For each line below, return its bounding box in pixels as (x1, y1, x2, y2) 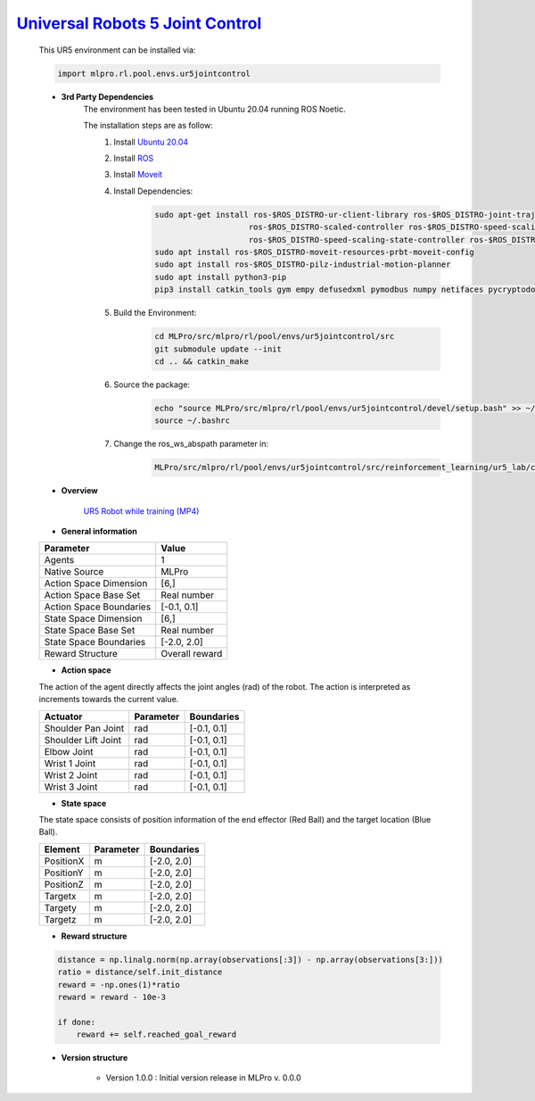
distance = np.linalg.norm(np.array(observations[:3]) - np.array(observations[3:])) (57, 955, 443, 964)
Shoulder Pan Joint (44, 722, 125, 734)
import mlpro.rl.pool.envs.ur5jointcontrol (57, 68, 251, 79)
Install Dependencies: (113, 186, 193, 196)
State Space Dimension (44, 612, 143, 625)
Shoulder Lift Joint (44, 733, 122, 746)
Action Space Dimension (44, 577, 148, 590)
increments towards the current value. (38, 694, 179, 705)
